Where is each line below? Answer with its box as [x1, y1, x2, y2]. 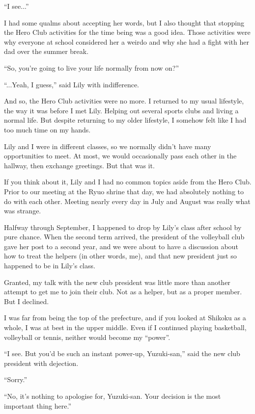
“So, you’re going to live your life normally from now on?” [4, 62, 179, 73]
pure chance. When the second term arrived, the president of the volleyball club [4, 232, 245, 242]
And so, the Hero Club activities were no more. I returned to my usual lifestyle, [4, 96, 244, 106]
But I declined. [4, 296, 49, 306]
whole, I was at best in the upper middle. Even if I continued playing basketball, [4, 322, 247, 333]
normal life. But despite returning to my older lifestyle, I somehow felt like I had [4, 115, 247, 125]
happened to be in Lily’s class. [4, 260, 95, 271]
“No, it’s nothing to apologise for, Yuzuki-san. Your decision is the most [4, 391, 221, 401]
